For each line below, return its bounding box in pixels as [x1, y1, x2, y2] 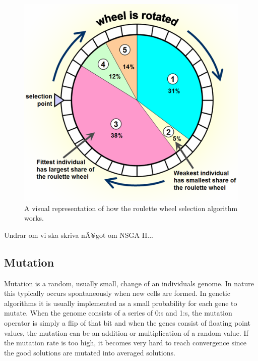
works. [24, 213, 44, 223]
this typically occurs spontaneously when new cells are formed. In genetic [4, 288, 230, 298]
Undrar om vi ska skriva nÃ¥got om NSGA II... [4, 229, 153, 240]
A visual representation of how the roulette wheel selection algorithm [24, 202, 238, 213]
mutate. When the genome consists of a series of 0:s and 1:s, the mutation [4, 307, 232, 318]
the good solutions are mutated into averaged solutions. [4, 347, 175, 357]
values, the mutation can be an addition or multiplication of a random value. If [4, 327, 248, 338]
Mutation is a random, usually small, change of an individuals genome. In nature [4, 278, 254, 288]
